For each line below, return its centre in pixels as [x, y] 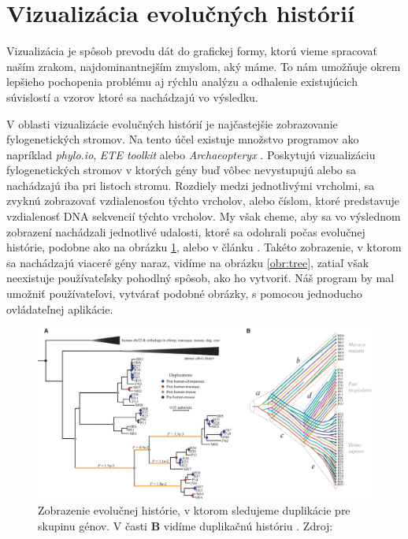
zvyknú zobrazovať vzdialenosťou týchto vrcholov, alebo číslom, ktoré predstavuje [203, 201]
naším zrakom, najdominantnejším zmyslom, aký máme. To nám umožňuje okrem [204, 66]
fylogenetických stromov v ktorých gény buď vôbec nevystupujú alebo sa [182, 170]
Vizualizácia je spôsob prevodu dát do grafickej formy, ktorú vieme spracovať [192, 51]
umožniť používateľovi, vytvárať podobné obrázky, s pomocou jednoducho [184, 294]
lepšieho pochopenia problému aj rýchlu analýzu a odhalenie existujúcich [182, 82]
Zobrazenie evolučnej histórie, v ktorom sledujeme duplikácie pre [194, 510]
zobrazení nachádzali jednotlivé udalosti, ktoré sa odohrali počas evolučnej [186, 231]
